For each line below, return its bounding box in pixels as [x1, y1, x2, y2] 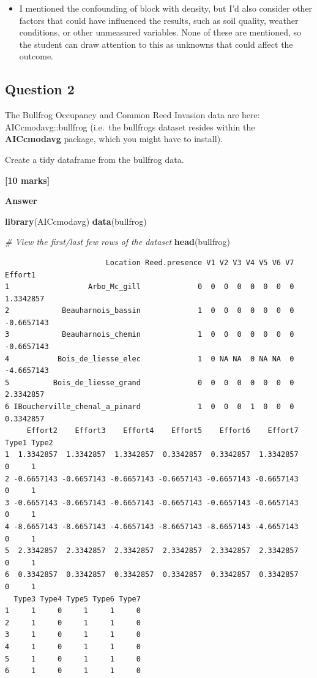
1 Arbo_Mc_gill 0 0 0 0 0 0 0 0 [5, 282, 294, 292]
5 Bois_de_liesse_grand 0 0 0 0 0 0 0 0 [5, 378, 294, 387]
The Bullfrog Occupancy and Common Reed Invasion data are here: [5, 108, 260, 121]
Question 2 [5, 80, 75, 99]
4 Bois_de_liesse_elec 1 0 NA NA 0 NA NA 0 [5, 354, 294, 363]
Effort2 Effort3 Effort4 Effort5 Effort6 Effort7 [26, 426, 299, 435]
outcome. [19, 50, 54, 62]
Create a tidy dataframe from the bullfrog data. [5, 153, 184, 165]
